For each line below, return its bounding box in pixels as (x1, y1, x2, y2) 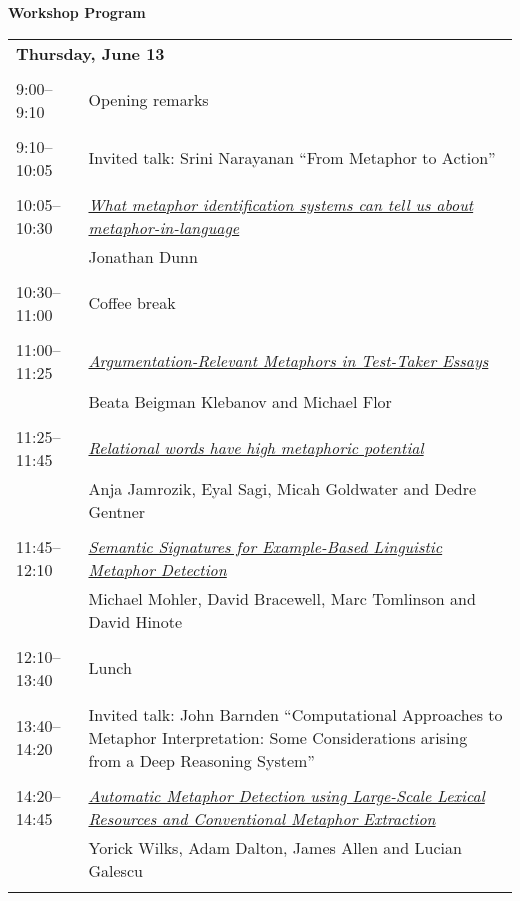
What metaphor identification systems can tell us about (88, 192, 474, 216)
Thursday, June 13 (16, 41, 165, 65)
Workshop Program (8, 2, 146, 22)
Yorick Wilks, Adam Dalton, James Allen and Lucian (88, 835, 462, 859)
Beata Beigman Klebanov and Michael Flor (88, 389, 392, 413)
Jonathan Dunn (88, 244, 198, 268)
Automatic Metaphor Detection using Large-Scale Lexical (88, 783, 485, 807)
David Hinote (88, 609, 183, 633)
